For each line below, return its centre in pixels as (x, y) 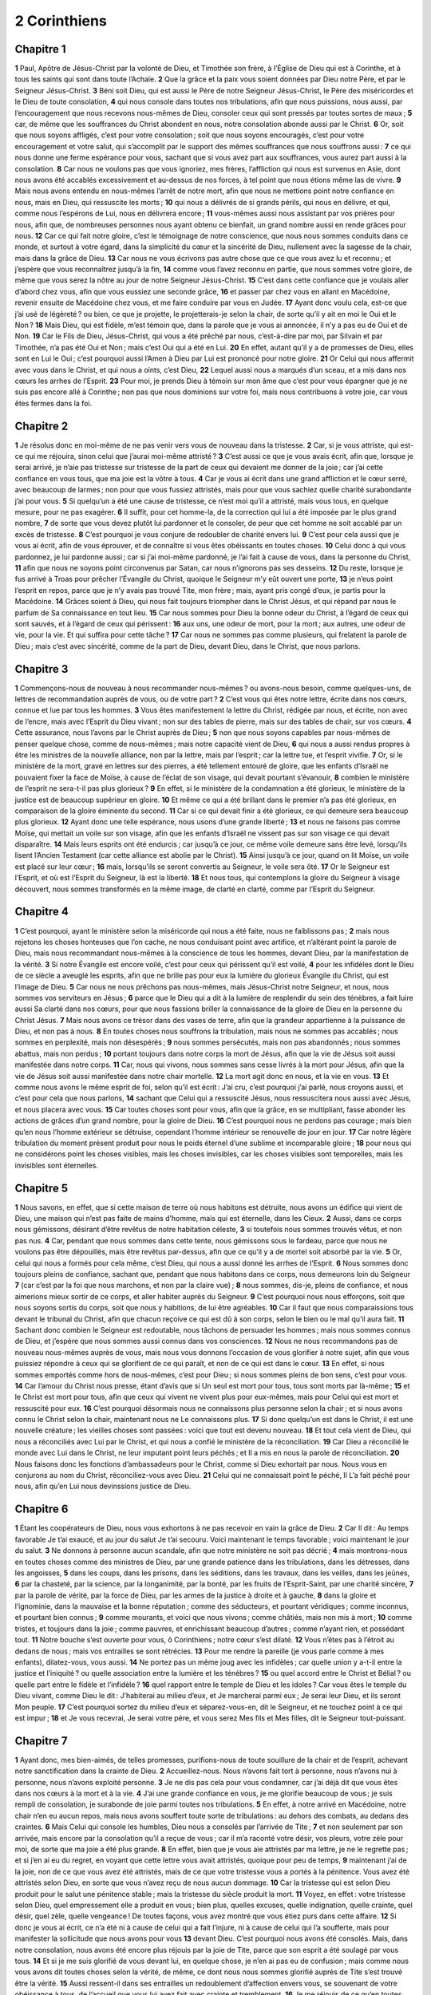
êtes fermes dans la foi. (53, 403)
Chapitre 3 (42, 669)
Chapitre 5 (42, 1188)
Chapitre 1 (40, 49)
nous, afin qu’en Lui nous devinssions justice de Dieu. (103, 1486)
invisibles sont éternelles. (57, 1165)
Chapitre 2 (42, 426)
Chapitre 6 (42, 1509)
